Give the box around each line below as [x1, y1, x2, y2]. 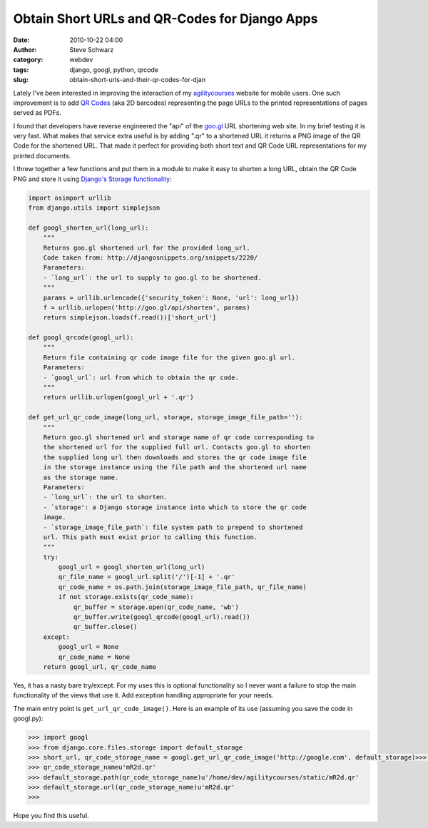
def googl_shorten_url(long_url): [28, 223, 149, 232]
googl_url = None [58, 643, 119, 651]
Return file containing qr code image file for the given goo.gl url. [43, 353, 296, 362]
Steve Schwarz [69, 45, 114, 53]
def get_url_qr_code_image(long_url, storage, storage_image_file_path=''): [28, 414, 303, 421]
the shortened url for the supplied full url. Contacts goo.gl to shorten [43, 443, 310, 451]
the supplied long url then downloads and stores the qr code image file [43, 453, 307, 461]
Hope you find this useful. [13, 812, 89, 820]
